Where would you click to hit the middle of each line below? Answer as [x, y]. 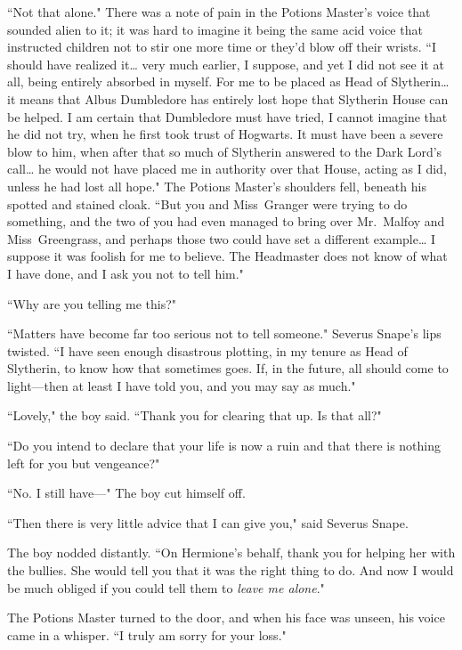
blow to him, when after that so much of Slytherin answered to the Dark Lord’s [225, 151]
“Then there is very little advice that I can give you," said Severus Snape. [208, 522]
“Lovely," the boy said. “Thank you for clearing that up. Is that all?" [195, 415]
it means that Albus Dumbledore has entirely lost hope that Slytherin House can [228, 98]
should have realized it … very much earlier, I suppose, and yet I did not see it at [226, 64]
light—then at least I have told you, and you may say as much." [182, 385]
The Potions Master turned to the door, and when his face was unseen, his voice [226, 617]
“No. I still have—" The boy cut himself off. [126, 493]
